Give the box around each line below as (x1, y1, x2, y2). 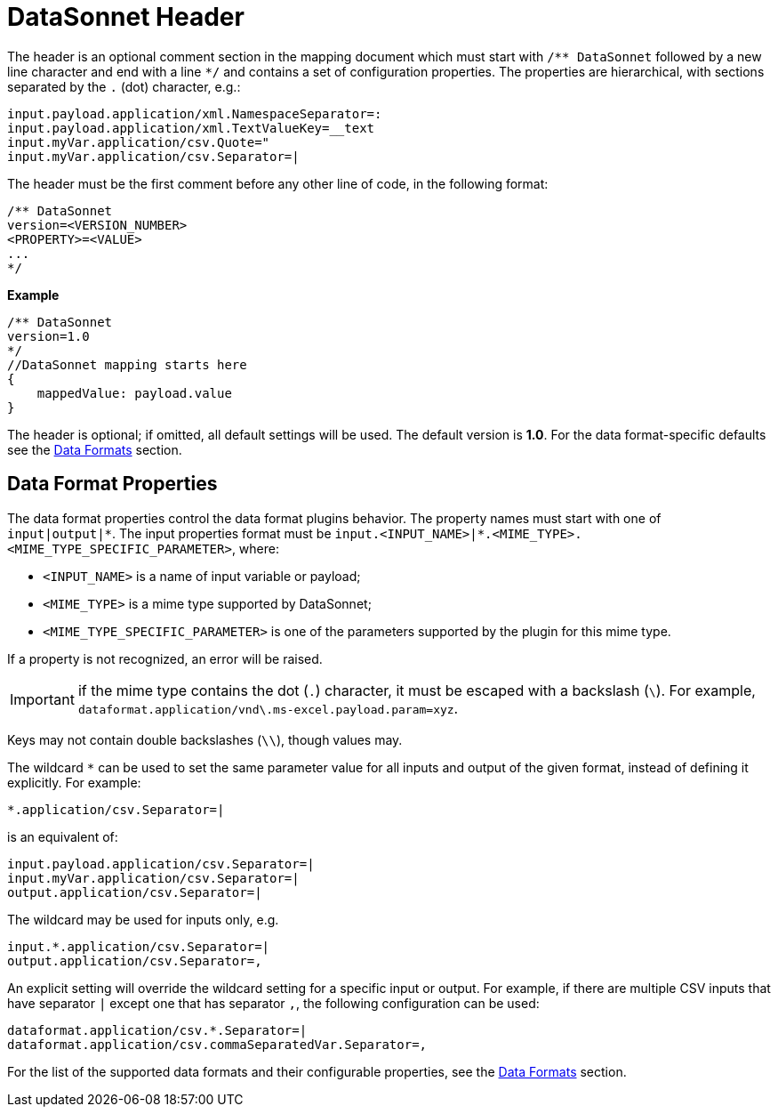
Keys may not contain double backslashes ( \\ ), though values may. (7, 731, 403, 747)
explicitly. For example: (7, 774, 141, 790)
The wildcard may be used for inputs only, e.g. (7, 911, 279, 927)
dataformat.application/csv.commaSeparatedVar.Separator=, (7, 1037, 428, 1052)
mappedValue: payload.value (36, 385, 232, 400)
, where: (231, 540, 279, 556)
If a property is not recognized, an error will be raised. (7, 650, 323, 666)
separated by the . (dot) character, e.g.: (7, 78, 241, 94)
